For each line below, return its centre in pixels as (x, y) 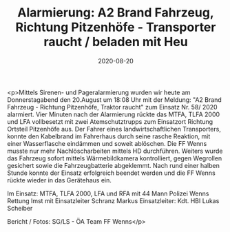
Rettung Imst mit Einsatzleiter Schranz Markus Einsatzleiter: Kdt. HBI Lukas (113, 200)
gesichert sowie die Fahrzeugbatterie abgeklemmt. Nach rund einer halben (114, 165)
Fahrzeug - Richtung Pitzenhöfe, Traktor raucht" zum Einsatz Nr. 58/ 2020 (113, 107)
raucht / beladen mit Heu (116, 42)
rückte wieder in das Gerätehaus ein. (60, 180)
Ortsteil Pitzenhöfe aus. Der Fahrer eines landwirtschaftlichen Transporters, (114, 129)
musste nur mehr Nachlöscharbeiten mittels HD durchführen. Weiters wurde (115, 151)
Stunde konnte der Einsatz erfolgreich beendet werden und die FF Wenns (111, 173)
